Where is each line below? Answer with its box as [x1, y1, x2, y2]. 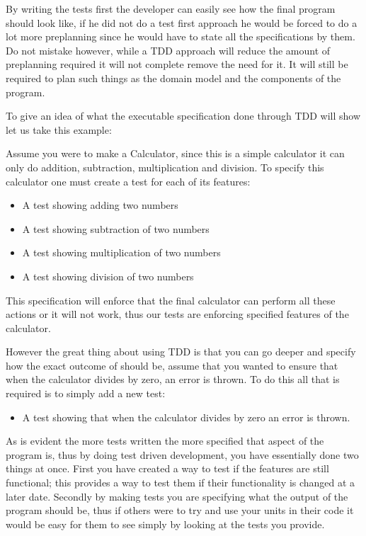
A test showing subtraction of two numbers [22, 221, 210, 236]
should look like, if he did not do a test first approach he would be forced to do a [6, 15, 358, 30]
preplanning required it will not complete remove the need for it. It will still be [6, 57, 348, 72]
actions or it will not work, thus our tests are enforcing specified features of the [6, 307, 349, 321]
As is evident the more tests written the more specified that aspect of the [6, 433, 324, 448]
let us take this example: [6, 122, 112, 137]
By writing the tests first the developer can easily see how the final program [6, 1, 336, 16]
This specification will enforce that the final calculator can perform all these [6, 292, 336, 307]
